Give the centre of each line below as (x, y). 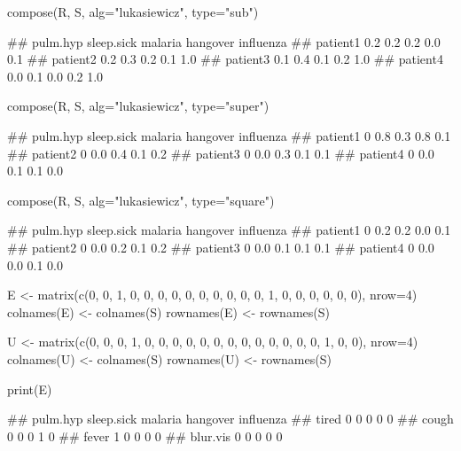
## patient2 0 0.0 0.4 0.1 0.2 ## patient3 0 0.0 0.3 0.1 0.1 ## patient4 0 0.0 (221, 153)
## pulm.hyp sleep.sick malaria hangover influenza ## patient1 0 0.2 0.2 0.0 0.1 (229, 230)
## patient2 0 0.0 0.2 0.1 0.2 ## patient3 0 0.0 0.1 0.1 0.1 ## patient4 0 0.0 (221, 247)
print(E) (30, 389)
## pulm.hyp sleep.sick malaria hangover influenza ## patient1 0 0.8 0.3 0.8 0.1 (229, 135)
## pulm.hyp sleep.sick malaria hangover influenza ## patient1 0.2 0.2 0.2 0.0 (224, 41)
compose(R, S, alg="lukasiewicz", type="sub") (133, 12)
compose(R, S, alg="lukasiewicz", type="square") (141, 200)
